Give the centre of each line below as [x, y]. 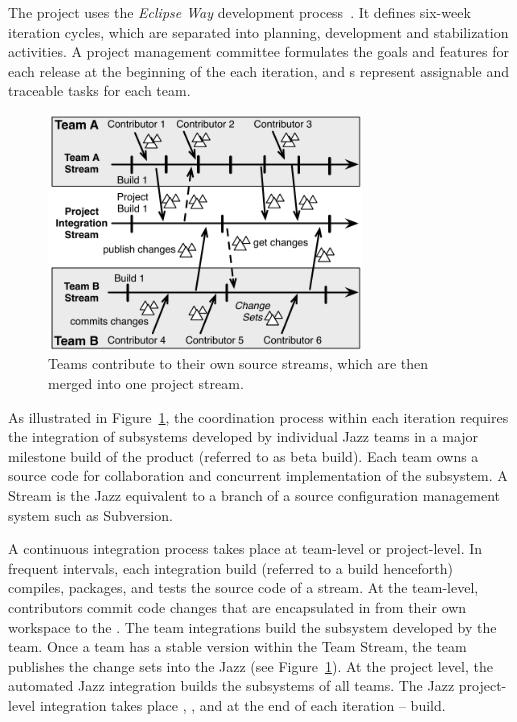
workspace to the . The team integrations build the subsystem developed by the [252, 626]
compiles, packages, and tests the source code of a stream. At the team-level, [243, 587]
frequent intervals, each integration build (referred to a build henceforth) [230, 567]
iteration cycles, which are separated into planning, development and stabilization [258, 31]
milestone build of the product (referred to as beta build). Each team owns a [243, 455]
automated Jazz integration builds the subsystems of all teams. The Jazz [231, 685]
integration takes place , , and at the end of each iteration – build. [242, 704]
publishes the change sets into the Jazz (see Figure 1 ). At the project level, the [250, 665]
